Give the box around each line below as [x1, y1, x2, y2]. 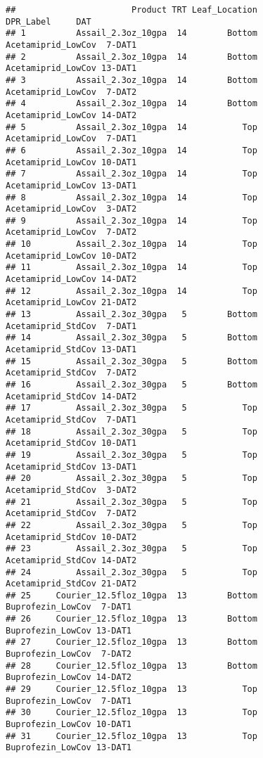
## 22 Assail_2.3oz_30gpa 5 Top [6, 520, 257, 530]
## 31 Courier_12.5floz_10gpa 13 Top [6, 731, 257, 741]
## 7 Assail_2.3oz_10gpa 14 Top [6, 169, 257, 179]
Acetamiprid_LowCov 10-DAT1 [6, 157, 137, 167]
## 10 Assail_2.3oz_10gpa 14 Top [6, 239, 257, 250]
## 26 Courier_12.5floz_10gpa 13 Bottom [6, 614, 257, 624]
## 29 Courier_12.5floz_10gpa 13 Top [6, 684, 257, 695]
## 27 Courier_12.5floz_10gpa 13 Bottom [6, 637, 257, 648]
